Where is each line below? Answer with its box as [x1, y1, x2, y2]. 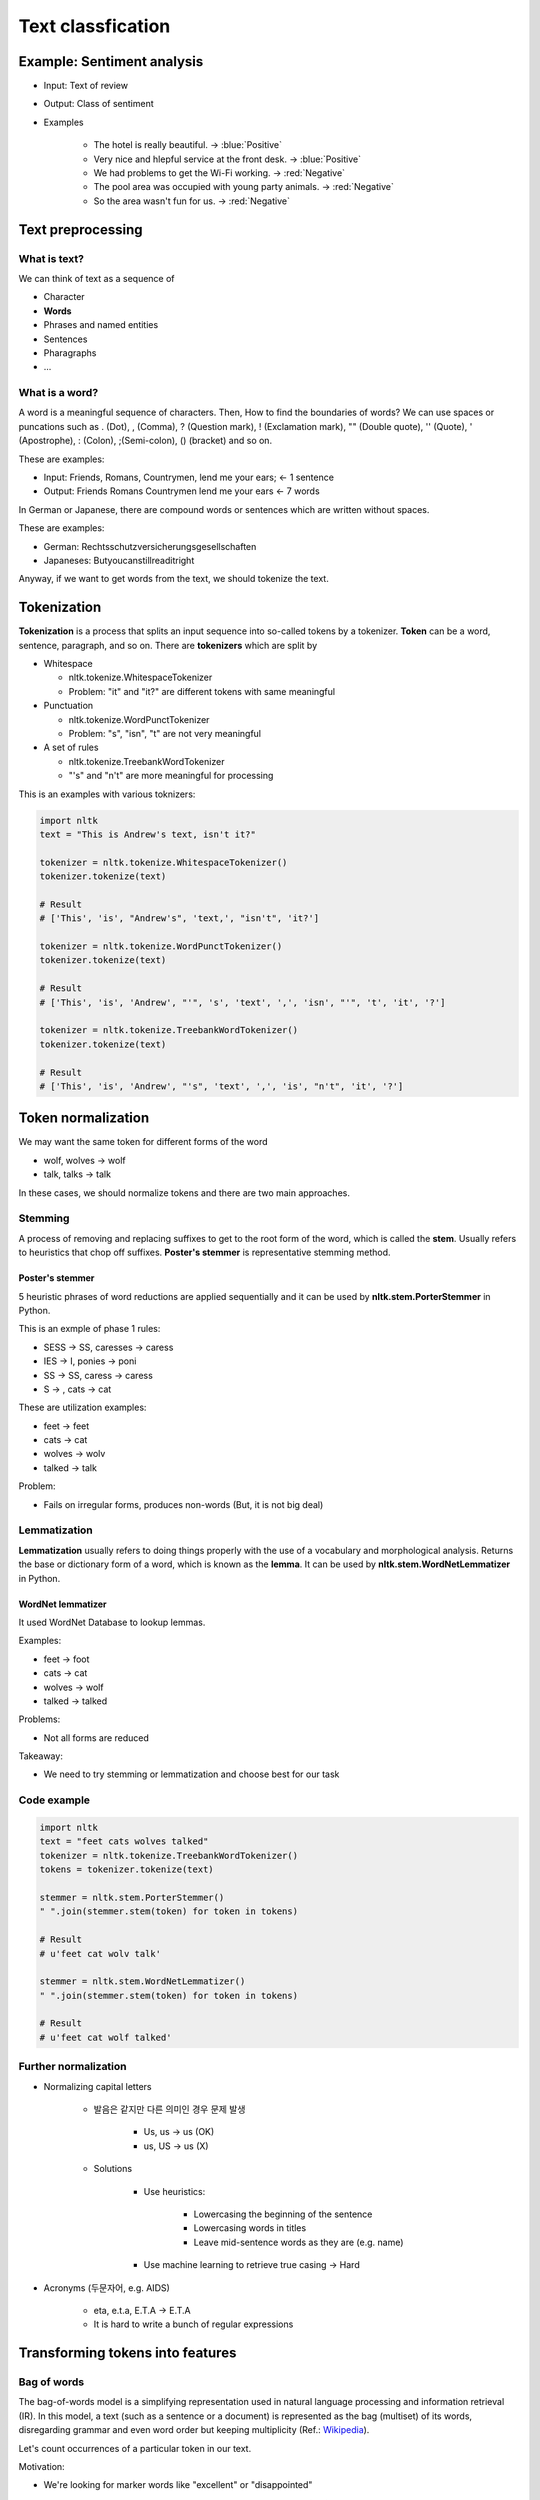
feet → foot [43, 1653, 90, 1665]
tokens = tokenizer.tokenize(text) [39, 1864, 214, 1875]
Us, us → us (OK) [143, 2126, 215, 2138]
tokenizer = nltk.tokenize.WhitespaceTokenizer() [39, 856, 288, 868]
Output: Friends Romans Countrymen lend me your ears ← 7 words [43, 485, 320, 497]
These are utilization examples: [18, 1401, 147, 1414]
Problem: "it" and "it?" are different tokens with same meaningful [68, 685, 335, 697]
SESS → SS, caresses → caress [43, 1341, 174, 1353]
